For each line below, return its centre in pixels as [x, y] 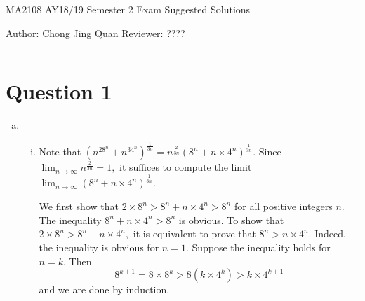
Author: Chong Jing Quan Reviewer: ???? [95, 33]
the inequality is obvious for [99, 247]
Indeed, [330, 233]
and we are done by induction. [104, 289]
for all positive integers [283, 206]
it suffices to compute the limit [186, 167]
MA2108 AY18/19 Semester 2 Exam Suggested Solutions [128, 9]
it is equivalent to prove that [194, 233]
